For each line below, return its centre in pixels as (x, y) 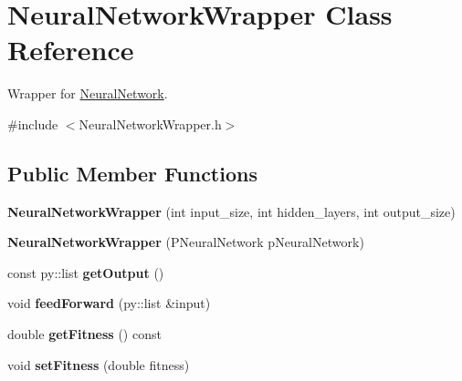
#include (33, 124)
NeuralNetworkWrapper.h (150, 124)
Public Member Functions (132, 173)
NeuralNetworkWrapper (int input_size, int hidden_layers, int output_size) (231, 211)
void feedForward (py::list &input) (109, 303)
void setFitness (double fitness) (99, 364)
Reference (71, 50)
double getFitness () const (84, 334)
